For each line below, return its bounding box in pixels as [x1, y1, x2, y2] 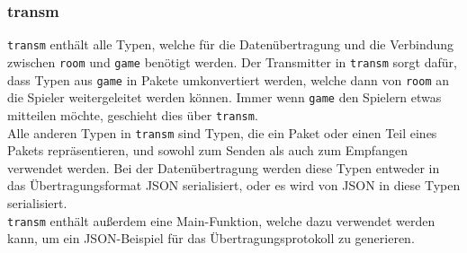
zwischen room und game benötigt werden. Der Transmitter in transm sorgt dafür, [7, 52, 457, 71]
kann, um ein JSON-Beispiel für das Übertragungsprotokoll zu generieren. [7, 229, 415, 248]
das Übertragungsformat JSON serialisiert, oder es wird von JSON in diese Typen [7, 176, 461, 195]
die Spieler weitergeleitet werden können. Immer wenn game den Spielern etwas [7, 88, 442, 107]
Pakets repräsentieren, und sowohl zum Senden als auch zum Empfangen [7, 141, 408, 160]
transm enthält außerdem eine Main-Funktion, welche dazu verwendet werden [7, 211, 436, 230]
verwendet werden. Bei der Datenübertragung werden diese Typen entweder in [7, 158, 440, 177]
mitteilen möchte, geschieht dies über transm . [7, 105, 258, 124]
